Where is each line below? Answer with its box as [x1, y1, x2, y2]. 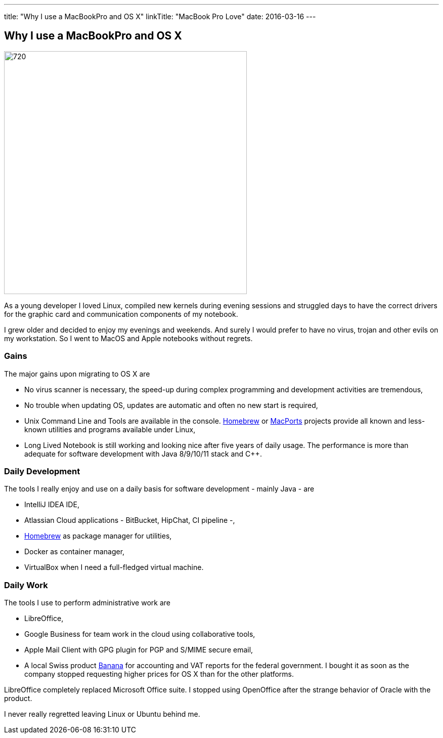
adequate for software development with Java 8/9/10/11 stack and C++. [24, 449, 262, 458]
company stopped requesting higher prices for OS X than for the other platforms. [24, 670, 294, 679]
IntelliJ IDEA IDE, [24, 500, 79, 509]
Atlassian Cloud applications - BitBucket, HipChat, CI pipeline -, [24, 516, 235, 525]
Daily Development [4, 466, 80, 476]
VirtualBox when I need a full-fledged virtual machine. [24, 563, 204, 572]
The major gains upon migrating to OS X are [4, 369, 150, 378]
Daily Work [4, 580, 48, 590]
